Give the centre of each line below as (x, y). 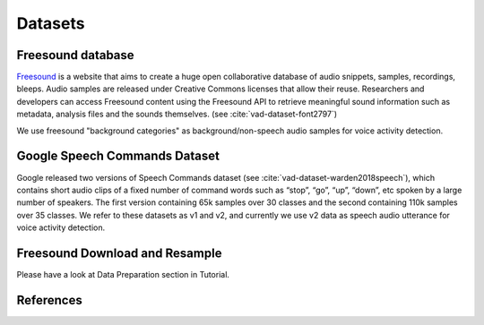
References (49, 300)
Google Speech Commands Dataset (118, 156)
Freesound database (75, 55)
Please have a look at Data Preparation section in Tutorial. (123, 274)
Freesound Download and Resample (119, 253)
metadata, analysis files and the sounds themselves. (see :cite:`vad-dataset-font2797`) (177, 114)
